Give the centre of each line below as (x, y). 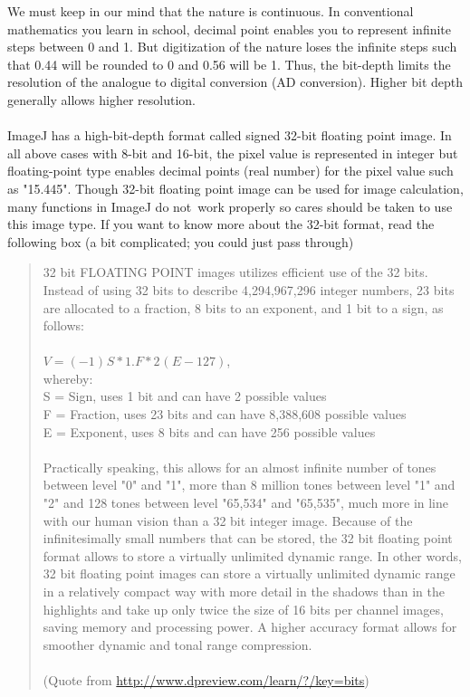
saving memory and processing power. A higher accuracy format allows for (250, 627)
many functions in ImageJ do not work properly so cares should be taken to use (230, 206)
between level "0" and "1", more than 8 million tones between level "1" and (249, 485)
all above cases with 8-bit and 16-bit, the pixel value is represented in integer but (233, 153)
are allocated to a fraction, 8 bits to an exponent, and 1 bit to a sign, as (243, 307)
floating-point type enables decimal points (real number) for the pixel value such (230, 171)
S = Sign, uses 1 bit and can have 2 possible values (185, 396)
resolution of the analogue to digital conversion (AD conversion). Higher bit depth (235, 82)
